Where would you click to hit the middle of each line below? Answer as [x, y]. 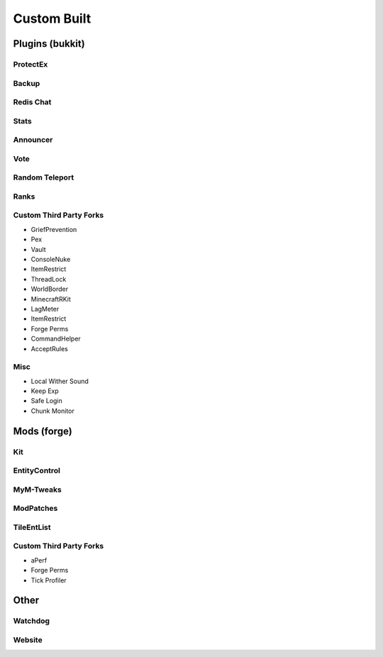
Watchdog [31, 621]
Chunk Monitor [52, 411]
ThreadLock [49, 279]
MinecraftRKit [51, 299]
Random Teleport [44, 177]
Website [28, 640]
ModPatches [35, 509]
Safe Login [47, 401]
